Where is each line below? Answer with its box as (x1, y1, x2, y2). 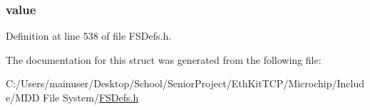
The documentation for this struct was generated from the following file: (6, 52, 322, 67)
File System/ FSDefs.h (43, 90, 139, 104)
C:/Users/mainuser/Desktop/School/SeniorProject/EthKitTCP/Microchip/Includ (6, 76, 365, 91)
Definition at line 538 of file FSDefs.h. (6, 28, 172, 43)
